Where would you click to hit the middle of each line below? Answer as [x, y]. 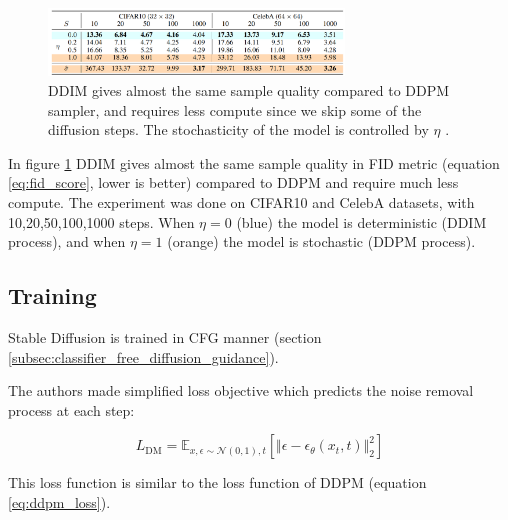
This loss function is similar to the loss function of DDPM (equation [217, 482]
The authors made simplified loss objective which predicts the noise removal [241, 390]
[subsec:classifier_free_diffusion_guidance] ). [143, 356]
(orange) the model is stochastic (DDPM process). [321, 241]
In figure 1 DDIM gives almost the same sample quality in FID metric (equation [254, 162]
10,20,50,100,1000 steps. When [101, 221]
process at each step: [71, 409]
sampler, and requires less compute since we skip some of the [235, 109]
